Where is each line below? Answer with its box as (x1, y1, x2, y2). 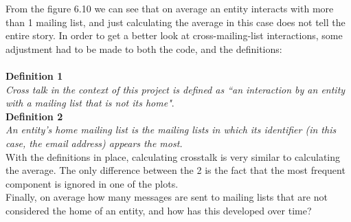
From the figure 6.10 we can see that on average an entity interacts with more (5, 1, 334, 15)
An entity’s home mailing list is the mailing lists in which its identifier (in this (5, 122, 337, 137)
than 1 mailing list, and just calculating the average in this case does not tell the (5, 14, 346, 29)
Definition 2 (5, 109, 63, 123)
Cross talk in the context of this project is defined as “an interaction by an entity (5, 82, 346, 96)
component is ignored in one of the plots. (5, 176, 179, 190)
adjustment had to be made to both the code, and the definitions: (5, 41, 282, 56)
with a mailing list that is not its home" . (5, 96, 174, 110)
